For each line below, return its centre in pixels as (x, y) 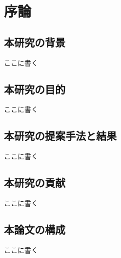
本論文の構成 (35, 229)
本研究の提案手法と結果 (60, 136)
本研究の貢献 (35, 183)
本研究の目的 (35, 89)
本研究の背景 (35, 42)
